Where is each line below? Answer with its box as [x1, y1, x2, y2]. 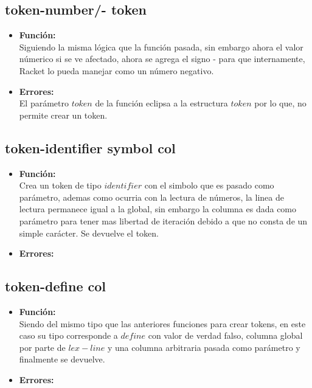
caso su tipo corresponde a [19, 329, 118, 342]
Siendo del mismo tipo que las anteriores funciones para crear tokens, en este [19, 317, 306, 330]
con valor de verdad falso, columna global [148, 329, 303, 342]
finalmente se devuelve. [19, 353, 105, 365]
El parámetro [19, 97, 69, 109]
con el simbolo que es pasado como [144, 179, 274, 192]
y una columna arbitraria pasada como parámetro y [107, 341, 300, 353]
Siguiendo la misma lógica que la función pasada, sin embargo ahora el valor [19, 40, 303, 53]
